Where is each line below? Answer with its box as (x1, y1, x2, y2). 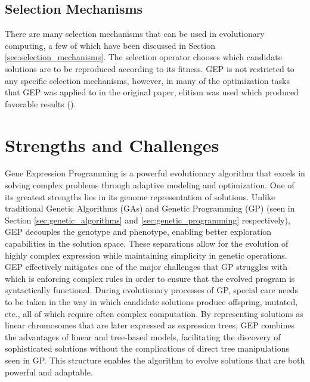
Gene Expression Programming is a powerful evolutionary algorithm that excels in (5, 167, 305, 179)
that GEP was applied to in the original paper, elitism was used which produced (5, 86, 299, 98)
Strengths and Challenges (5, 132, 219, 157)
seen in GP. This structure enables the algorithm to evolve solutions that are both (5, 353, 305, 366)
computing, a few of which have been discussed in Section (5, 39, 215, 51)
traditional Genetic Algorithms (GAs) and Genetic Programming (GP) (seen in (5, 202, 295, 215)
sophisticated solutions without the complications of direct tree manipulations (5, 342, 289, 355)
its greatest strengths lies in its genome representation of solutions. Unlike (5, 190, 275, 203)
